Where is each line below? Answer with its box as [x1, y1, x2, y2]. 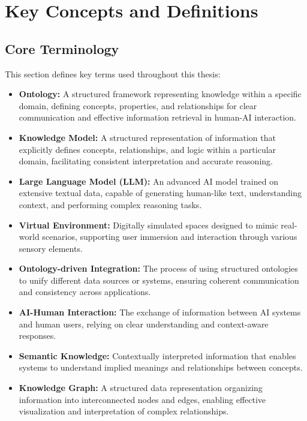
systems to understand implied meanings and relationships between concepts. [19, 361, 303, 374]
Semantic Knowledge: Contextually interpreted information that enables [19, 349, 296, 362]
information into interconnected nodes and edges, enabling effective [19, 393, 266, 405]
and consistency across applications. [19, 285, 151, 298]
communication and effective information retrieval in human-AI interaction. [19, 111, 296, 124]
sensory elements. [19, 242, 83, 254]
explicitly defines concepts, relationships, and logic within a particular [19, 143, 276, 155]
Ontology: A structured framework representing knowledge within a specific [19, 88, 302, 100]
